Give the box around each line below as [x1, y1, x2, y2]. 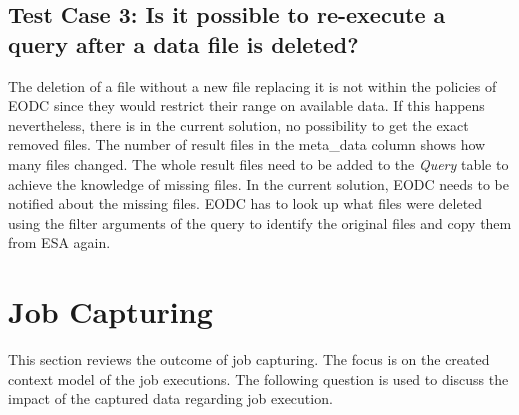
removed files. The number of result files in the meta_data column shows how [8, 134, 486, 155]
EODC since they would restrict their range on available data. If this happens [8, 95, 485, 116]
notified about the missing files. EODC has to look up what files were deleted [8, 193, 483, 214]
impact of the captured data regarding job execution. [8, 388, 333, 409]
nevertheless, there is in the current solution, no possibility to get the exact [8, 114, 469, 135]
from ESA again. [8, 232, 111, 253]
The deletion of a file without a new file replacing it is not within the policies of [8, 75, 497, 96]
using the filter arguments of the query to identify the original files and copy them [8, 212, 512, 233]
